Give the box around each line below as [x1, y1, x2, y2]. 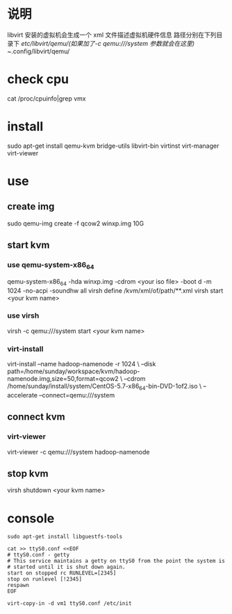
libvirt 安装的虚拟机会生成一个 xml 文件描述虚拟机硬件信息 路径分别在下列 [7, 31, 217, 39]
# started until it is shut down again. [7, 563, 126, 571]
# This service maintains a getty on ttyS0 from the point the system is [7, 558, 226, 565]
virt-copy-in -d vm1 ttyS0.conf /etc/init [7, 600, 132, 607]
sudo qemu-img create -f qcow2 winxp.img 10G [7, 219, 144, 228]
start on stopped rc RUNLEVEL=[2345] [7, 570, 117, 577]
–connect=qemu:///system [39, 391, 115, 399]
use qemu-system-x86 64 [7, 260, 95, 271]
